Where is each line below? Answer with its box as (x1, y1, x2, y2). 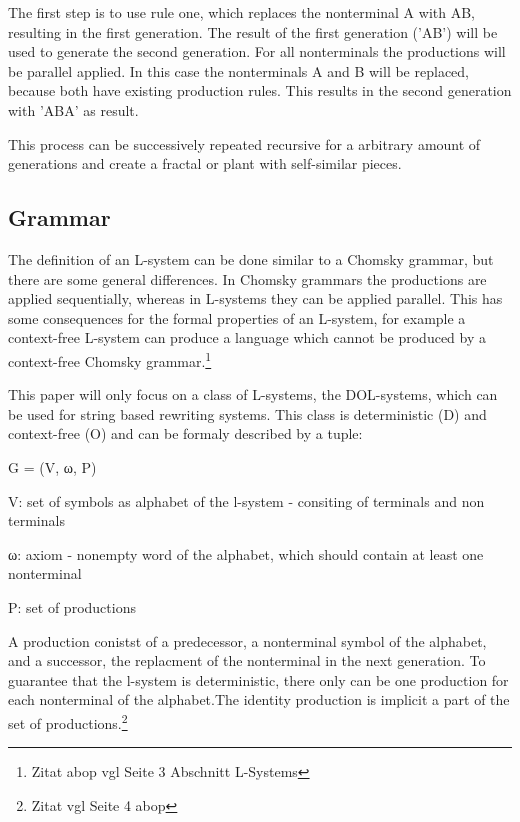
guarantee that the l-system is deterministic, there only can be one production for (8, 669, 509, 690)
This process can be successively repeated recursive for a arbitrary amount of (8, 133, 481, 154)
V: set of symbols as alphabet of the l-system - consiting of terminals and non (8, 490, 485, 511)
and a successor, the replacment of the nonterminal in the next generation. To (8, 650, 486, 671)
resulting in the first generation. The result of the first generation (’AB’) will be (8, 21, 498, 42)
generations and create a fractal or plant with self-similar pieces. (8, 153, 402, 174)
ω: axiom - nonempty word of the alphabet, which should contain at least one (8, 543, 484, 564)
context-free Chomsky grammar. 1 (8, 347, 212, 371)
